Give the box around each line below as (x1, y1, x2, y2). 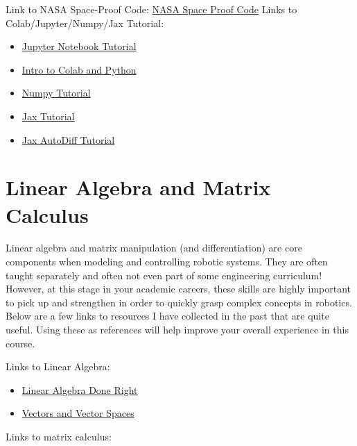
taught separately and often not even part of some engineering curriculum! (6, 267, 322, 282)
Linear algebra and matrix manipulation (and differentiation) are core (6, 240, 302, 255)
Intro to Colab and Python (21, 62, 137, 76)
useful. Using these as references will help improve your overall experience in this (6, 322, 349, 337)
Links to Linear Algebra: (6, 359, 110, 374)
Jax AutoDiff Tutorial (21, 132, 115, 147)
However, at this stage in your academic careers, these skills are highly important (6, 281, 351, 296)
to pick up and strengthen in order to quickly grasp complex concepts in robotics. (6, 295, 352, 309)
